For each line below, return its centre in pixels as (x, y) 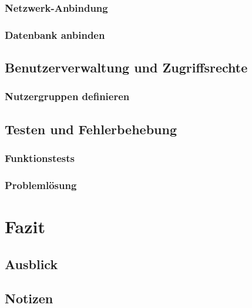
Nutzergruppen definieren (67, 96)
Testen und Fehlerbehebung (91, 129)
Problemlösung (41, 185)
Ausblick (31, 264)
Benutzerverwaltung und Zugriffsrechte (126, 67)
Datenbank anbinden (55, 34)
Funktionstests (40, 158)
